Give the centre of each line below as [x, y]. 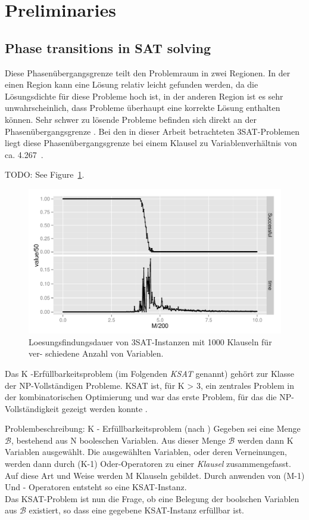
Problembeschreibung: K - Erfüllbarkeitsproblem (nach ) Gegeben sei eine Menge [153, 428]
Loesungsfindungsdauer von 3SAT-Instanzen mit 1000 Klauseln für [150, 341]
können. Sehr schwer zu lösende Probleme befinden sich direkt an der [131, 119]
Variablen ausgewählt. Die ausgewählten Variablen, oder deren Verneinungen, [146, 452]
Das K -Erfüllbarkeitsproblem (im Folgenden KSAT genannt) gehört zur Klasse [149, 373]
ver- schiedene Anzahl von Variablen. [96, 353]
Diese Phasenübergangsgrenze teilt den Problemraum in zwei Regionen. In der [148, 72]
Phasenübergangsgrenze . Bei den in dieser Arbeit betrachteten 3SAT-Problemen [152, 131]
